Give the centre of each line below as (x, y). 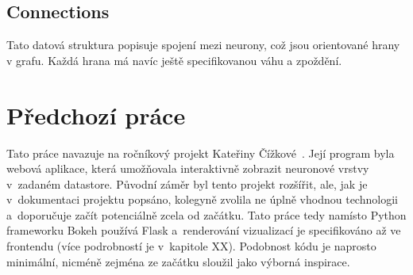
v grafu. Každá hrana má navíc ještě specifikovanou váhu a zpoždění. (174, 60)
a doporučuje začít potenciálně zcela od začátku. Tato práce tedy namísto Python (206, 214)
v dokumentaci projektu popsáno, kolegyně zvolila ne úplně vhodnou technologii (202, 199)
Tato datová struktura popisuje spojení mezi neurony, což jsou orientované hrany (203, 45)
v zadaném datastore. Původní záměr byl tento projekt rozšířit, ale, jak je (187, 183)
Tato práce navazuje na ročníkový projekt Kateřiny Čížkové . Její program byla (201, 153)
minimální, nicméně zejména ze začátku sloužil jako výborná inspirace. (178, 261)
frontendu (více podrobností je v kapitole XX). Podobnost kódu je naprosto (191, 246)
